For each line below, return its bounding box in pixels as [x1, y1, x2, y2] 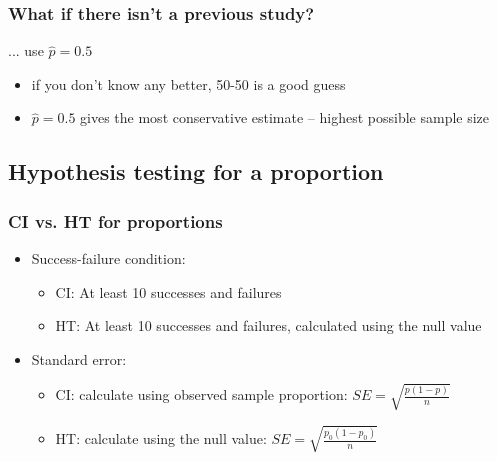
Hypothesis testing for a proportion [8, 156, 384, 187]
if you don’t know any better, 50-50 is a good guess [31, 73, 346, 94]
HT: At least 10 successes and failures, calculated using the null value [55, 315, 482, 336]
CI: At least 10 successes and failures [55, 281, 282, 302]
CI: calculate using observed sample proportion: [55, 384, 348, 405]
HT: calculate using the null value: [55, 428, 267, 449]
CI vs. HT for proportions [8, 208, 223, 233]
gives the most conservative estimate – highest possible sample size [80, 107, 490, 128]
